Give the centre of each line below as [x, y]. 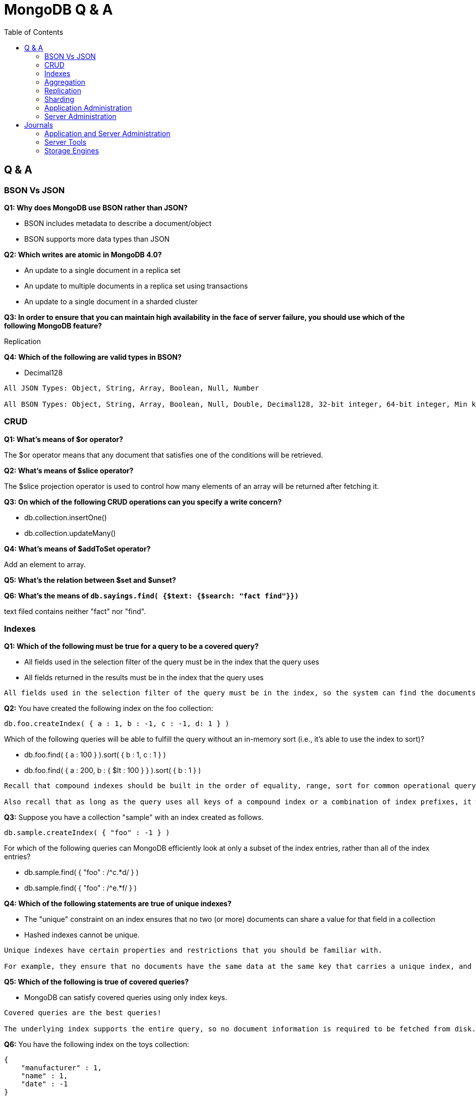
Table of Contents [34, 32]
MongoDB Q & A [58, 10]
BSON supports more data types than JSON [97, 239]
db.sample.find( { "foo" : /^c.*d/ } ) [81, 872]
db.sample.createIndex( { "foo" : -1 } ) [87, 833]
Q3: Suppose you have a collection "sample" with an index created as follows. [134, 817]
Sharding [59, 99]
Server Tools [66, 142]
